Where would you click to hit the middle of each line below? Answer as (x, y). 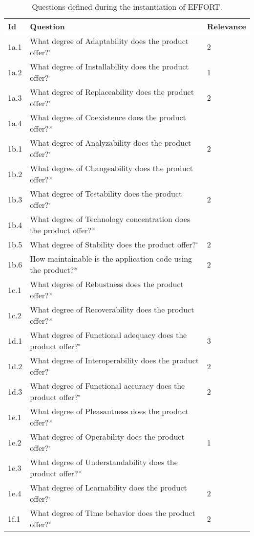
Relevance (226, 26)
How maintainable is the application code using (111, 258)
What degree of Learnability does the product (108, 487)
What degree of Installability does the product (109, 66)
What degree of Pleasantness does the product (109, 411)
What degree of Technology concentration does (110, 219)
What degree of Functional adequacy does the (108, 335)
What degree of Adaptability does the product (109, 41)
